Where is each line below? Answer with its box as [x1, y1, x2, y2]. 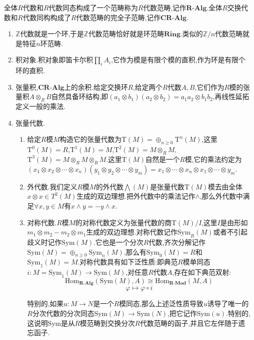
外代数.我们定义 [27, 181, 77, 191]
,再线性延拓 [213, 91, 249, 102]
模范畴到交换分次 [80, 317, 135, 328]
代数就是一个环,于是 [20, 28, 84, 39]
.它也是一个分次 [93, 236, 144, 247]
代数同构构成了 [23, 12, 71, 22]
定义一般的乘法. [15, 101, 66, 111]
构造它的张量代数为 [59, 134, 122, 144]
